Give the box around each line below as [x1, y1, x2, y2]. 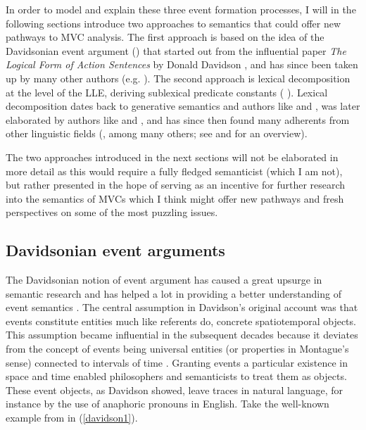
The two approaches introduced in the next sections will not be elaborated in [6, 149, 339, 164]
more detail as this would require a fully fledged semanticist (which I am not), [6, 163, 343, 178]
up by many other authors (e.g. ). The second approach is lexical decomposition [6, 70, 351, 85]
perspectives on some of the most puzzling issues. [6, 205, 218, 220]
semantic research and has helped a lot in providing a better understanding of [6, 286, 341, 301]
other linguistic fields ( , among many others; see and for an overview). [6, 126, 308, 141]
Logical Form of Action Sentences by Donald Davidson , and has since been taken [6, 57, 358, 72]
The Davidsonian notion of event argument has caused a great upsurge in [6, 272, 322, 287]
